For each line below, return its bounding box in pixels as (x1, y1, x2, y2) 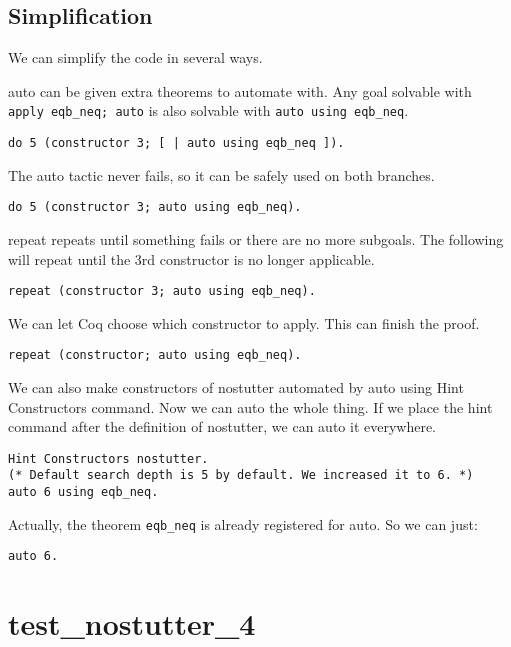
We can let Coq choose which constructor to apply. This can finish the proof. (8, 312, 480, 333)
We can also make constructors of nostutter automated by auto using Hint (8, 377, 464, 398)
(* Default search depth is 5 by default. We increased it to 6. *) (8, 468, 474, 483)
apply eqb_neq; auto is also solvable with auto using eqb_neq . (8, 100, 409, 121)
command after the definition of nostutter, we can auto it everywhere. (8, 416, 437, 437)
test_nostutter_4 (8, 603, 256, 644)
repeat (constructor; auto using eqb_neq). (8, 348, 302, 363)
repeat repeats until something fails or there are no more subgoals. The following (8, 228, 504, 249)
